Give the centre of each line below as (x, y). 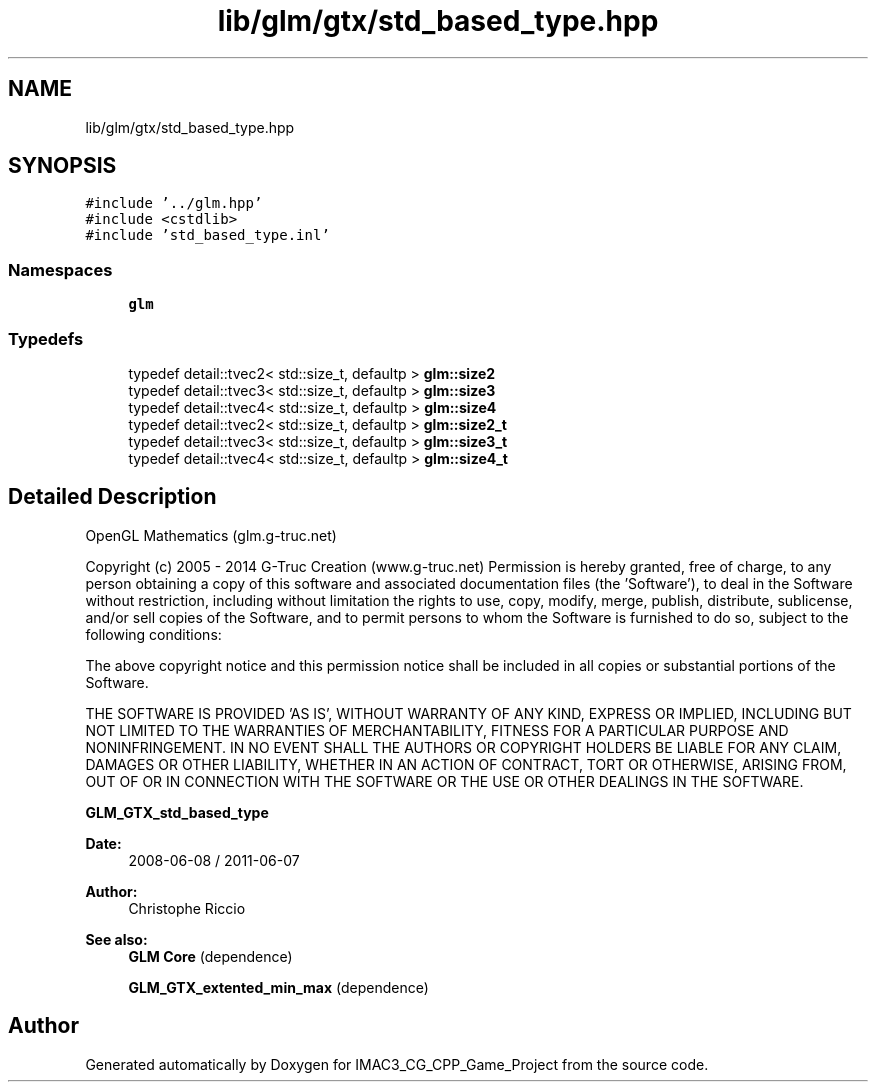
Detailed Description (112, 497)
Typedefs (46, 338)
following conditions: (153, 634)
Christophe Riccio (187, 908)
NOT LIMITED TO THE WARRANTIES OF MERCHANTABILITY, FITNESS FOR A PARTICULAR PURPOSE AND (437, 730)
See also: (116, 939)
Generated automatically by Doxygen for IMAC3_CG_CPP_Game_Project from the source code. (397, 1064)
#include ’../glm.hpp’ (174, 203)
